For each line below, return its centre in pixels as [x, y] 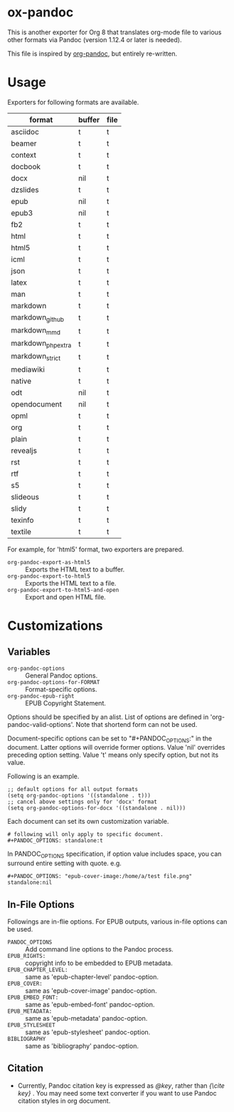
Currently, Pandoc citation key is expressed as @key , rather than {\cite [121, 1086]
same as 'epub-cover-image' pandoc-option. [91, 991]
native [21, 381]
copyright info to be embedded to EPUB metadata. [99, 963]
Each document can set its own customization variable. [88, 822]
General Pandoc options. [62, 675]
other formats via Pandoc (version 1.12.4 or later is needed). [95, 39]
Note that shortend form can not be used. [137, 724]
